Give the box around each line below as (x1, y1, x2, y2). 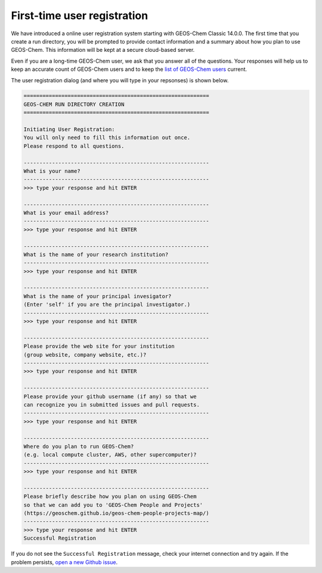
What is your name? (23, 168, 80, 174)
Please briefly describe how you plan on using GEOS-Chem (23, 493, 197, 500)
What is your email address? (23, 209, 109, 216)
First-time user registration (11, 9, 148, 22)
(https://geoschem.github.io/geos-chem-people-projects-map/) (23, 510, 209, 517)
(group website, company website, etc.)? (23, 351, 147, 358)
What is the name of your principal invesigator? (23, 293, 172, 299)
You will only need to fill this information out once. (23, 134, 191, 141)
